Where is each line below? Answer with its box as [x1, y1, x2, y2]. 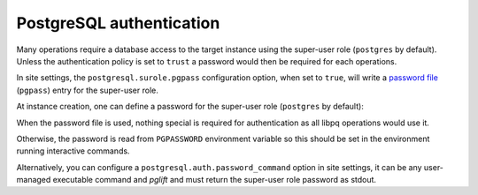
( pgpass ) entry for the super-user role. [16, 85, 158, 95]
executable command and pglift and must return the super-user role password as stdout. [52, 175, 376, 185]
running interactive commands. [16, 146, 130, 156]
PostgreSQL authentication [16, 13, 220, 33]
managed [16, 175, 51, 185]
